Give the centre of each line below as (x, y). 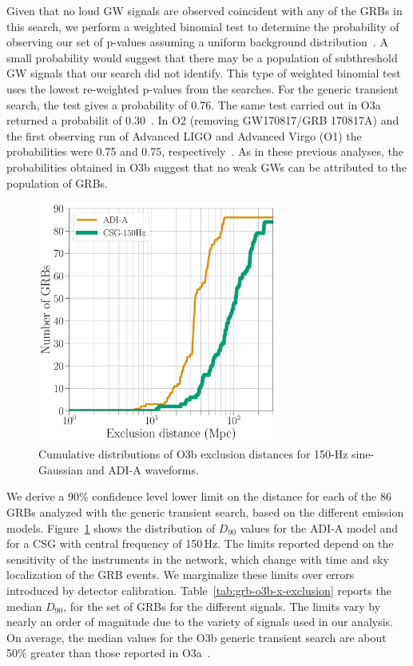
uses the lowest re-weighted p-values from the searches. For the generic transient (203, 88)
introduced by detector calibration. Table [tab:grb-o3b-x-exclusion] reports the (199, 590)
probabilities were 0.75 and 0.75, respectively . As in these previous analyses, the (205, 151)
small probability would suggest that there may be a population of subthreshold (202, 57)
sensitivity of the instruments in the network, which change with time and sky (198, 559)
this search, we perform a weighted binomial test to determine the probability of (203, 26)
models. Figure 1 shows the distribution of (111, 527)
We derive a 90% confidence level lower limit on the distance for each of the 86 (199, 496)
